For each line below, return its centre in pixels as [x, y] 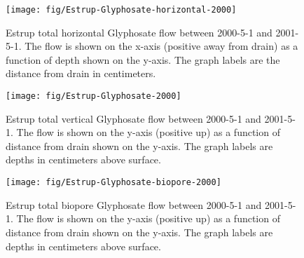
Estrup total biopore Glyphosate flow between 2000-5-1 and [134, 204]
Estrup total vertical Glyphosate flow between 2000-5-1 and [133, 118]
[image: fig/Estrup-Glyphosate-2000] [94, 96]
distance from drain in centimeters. [81, 73]
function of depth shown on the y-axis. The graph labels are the [143, 59]
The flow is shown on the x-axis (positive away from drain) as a [161, 46]
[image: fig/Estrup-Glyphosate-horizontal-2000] [121, 10]
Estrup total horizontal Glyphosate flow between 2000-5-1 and [139, 32]
